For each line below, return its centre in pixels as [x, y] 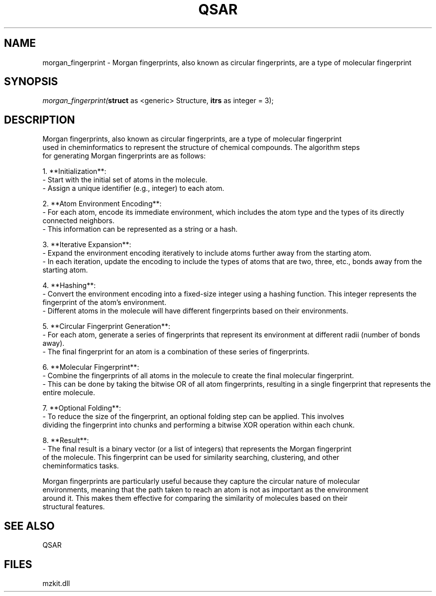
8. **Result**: [66, 441]
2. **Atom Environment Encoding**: [102, 204]
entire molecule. [69, 393]
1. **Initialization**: [74, 171]
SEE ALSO [29, 526]
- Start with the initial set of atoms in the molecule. [125, 180]
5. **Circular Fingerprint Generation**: [106, 326]
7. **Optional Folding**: [82, 408]
